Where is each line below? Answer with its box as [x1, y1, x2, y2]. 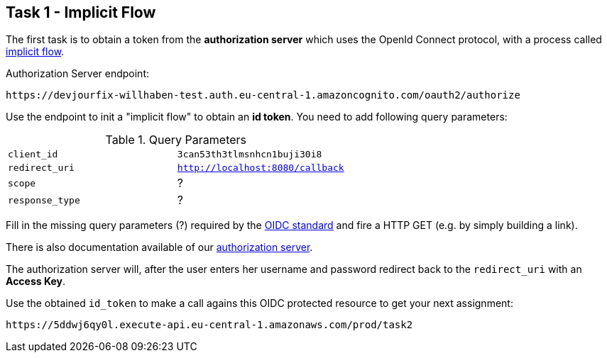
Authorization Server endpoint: [6, 67, 150, 80]
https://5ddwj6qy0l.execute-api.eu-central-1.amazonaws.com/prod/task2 [6, 319, 413, 331]
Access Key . [6, 275, 66, 288]
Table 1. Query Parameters [105, 133, 247, 147]
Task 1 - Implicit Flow [6, 4, 156, 21]
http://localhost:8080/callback [177, 162, 344, 174]
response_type [8, 194, 80, 206]
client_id [8, 149, 58, 160]
